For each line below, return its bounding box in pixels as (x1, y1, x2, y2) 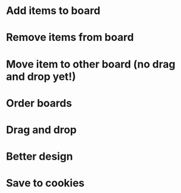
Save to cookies (6, 177, 85, 190)
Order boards (6, 96, 72, 110)
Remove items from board (6, 31, 134, 44)
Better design (6, 150, 73, 163)
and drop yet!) (6, 70, 76, 83)
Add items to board (6, 4, 100, 17)
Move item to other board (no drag (6, 57, 176, 71)
